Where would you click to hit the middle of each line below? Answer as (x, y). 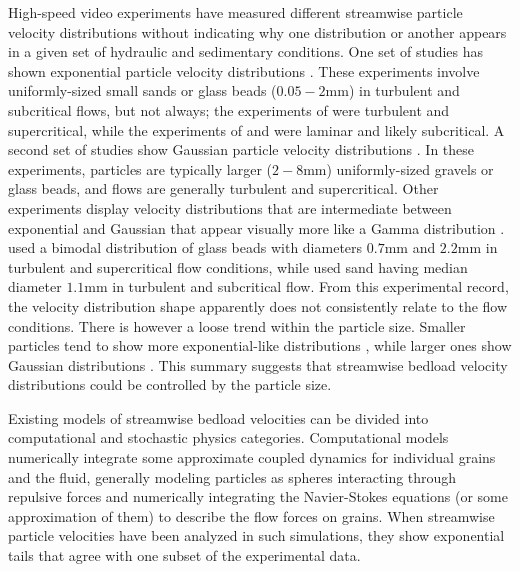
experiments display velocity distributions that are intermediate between (230, 207)
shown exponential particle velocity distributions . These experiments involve (244, 70)
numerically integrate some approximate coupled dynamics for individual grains (252, 457)
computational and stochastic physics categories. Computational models (228, 437)
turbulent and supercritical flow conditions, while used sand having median (238, 266)
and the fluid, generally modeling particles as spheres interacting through (232, 476)
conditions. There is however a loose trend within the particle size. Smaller (237, 325)
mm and (410, 247)
